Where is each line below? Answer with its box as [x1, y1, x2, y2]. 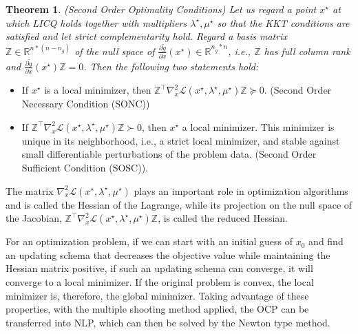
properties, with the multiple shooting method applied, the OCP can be [6, 302, 309, 316]
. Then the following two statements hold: [83, 59, 259, 73]
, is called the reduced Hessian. [158, 211, 288, 225]
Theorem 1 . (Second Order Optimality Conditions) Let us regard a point [6, 2, 317, 16]
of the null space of [74, 43, 155, 58]
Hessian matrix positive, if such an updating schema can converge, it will [6, 261, 313, 275]
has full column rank [264, 43, 350, 58]
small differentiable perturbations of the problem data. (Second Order [21, 147, 317, 161]
